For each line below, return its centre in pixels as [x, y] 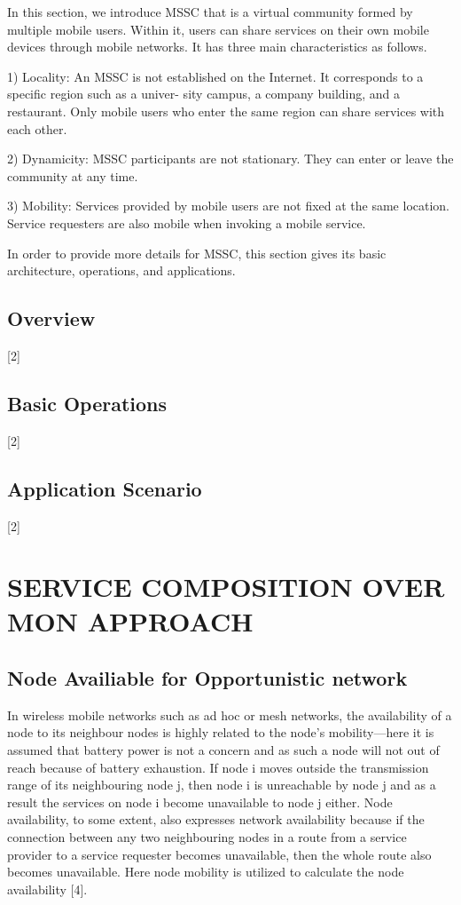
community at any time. [73, 175]
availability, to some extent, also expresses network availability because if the [216, 819]
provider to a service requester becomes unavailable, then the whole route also [219, 854]
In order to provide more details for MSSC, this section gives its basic [197, 253]
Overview [51, 318]
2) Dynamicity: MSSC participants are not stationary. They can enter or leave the [230, 159]
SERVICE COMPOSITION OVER [226, 587]
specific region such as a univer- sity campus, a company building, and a [204, 94]
